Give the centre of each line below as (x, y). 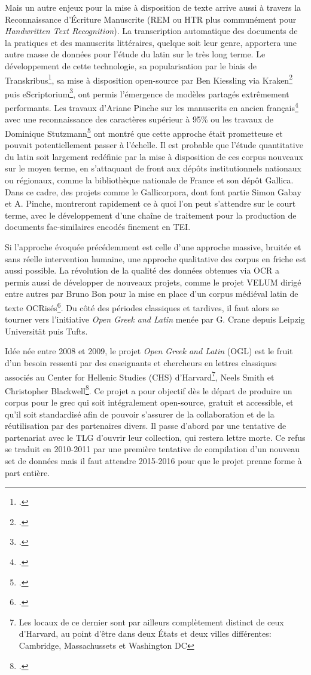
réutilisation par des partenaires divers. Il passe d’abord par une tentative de (146, 426)
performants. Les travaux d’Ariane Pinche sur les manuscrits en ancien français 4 (152, 107)
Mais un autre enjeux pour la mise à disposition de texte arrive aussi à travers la (153, 7)
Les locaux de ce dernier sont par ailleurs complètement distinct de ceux (151, 622)
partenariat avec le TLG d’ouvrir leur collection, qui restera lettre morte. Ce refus (155, 437)
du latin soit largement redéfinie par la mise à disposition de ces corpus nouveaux (154, 156)
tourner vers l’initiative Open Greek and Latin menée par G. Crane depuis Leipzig (155, 319)
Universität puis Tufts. (46, 331)
